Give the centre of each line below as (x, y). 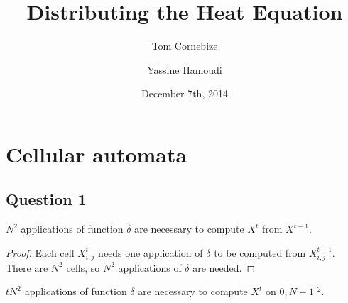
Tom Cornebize (185, 46)
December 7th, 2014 (185, 93)
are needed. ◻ (224, 267)
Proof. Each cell (40, 252)
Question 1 (46, 199)
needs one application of (151, 252)
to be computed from (260, 252)
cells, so (83, 267)
